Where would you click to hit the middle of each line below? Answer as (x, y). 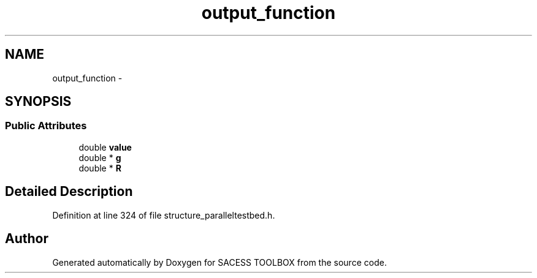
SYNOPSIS (38, 102)
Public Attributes (46, 126)
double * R (100, 168)
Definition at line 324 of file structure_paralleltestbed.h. (164, 215)
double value (105, 147)
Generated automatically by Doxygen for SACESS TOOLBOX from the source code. (219, 262)
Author (27, 239)
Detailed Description (69, 192)
